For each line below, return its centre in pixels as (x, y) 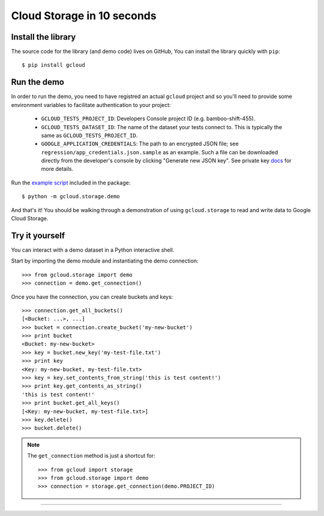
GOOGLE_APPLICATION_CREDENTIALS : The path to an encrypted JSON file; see (140, 144)
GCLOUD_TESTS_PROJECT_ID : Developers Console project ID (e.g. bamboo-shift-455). (148, 119)
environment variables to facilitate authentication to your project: (91, 105)
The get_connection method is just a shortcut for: (91, 456)
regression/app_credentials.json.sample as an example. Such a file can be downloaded (160, 152)
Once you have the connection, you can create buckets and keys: (92, 297)
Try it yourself (38, 235)
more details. (57, 169)
